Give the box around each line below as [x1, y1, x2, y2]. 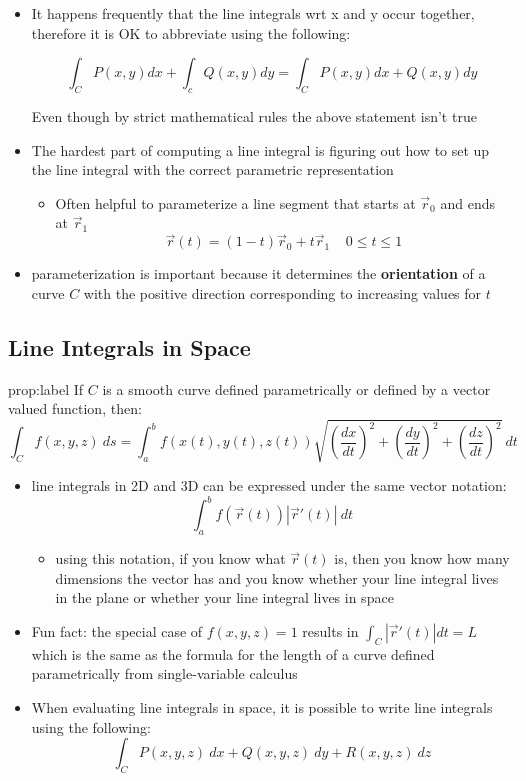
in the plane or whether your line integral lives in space [55, 587, 394, 608]
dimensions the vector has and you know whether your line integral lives [55, 567, 499, 588]
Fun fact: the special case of [31, 620, 203, 641]
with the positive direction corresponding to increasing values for [83, 282, 482, 303]
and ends [440, 192, 495, 213]
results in [302, 620, 359, 641]
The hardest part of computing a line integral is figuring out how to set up [31, 139, 490, 160]
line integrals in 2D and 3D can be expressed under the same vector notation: [31, 475, 507, 496]
